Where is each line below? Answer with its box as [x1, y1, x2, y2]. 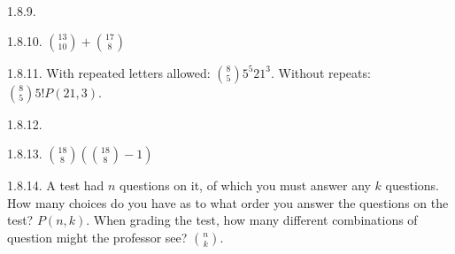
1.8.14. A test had [7, 176, 104, 195]
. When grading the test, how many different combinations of [86, 211, 418, 229]
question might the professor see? [7, 227, 188, 246]
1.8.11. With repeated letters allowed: [7, 63, 211, 81]
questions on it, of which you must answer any [120, 176, 371, 195]
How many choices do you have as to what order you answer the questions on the [7, 193, 449, 212]
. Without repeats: [271, 63, 371, 81]
